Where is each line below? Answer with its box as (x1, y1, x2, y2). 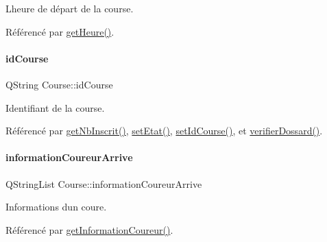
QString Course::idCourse (5, 77, 113, 91)
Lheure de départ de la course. (5, 1, 134, 15)
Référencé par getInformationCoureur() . (5, 222, 173, 237)
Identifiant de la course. (5, 100, 105, 114)
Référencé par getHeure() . (5, 24, 114, 38)
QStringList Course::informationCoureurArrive (5, 176, 202, 191)
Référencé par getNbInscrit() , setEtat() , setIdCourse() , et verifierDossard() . (5, 123, 323, 138)
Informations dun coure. (5, 199, 107, 214)
